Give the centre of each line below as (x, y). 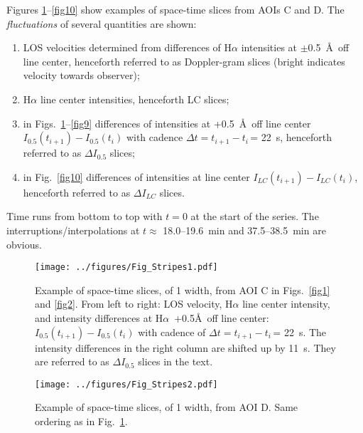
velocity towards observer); (81, 75)
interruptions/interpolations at (73, 230)
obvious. (24, 244)
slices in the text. (175, 361)
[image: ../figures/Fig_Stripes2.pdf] (126, 384)
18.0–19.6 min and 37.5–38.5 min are (244, 230)
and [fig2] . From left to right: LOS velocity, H (134, 304)
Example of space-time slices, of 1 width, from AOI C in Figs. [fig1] (183, 289)
